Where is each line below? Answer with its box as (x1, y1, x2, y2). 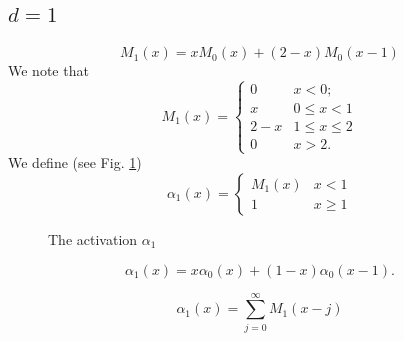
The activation (48, 229, 138, 250)
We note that (8, 60, 89, 81)
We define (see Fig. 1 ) (8, 152, 142, 173)
